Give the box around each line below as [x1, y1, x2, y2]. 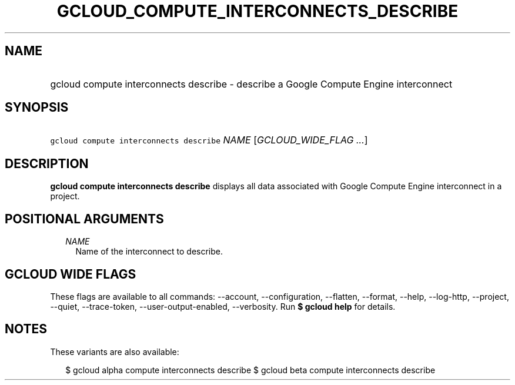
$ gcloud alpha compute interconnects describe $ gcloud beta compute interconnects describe [65, 364, 436, 375]
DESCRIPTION [5, 156, 89, 171]
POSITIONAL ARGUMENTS [5, 211, 164, 226]
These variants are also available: [50, 346, 179, 357]
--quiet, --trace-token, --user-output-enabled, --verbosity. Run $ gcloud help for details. [50, 301, 396, 312]
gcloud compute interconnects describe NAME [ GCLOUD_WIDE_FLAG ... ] [50, 134, 368, 146]
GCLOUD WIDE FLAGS [5, 266, 136, 282]
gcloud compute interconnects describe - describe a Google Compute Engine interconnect [50, 78, 453, 90]
